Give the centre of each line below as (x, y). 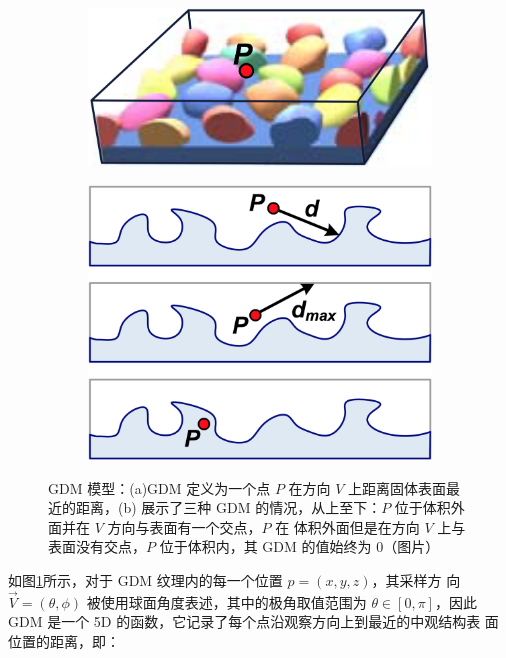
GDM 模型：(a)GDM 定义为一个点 (159, 487)
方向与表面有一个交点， (184, 526)
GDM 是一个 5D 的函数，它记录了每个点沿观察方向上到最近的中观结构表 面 (253, 621)
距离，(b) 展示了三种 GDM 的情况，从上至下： (228, 507)
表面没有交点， (97, 546)
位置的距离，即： (64, 641)
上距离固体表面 (397, 487)
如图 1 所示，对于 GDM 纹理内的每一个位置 (145, 580)
